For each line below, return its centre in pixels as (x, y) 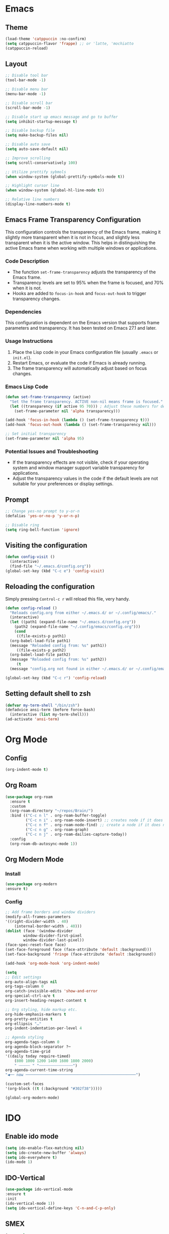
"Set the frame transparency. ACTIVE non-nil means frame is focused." (87, 402)
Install (13, 874)
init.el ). (22, 357)
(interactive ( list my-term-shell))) (49, 715)
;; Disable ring (22, 525)
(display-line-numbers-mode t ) (38, 204)
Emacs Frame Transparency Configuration (73, 220)
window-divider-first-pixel (53, 935)
